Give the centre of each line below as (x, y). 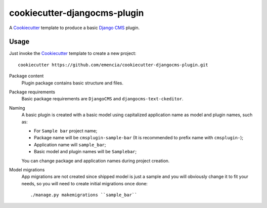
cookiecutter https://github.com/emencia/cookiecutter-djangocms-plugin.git (113, 65)
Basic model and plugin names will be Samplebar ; (85, 152)
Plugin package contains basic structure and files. (72, 83)
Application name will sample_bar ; (70, 145)
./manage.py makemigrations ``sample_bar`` (84, 195)
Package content (26, 76)
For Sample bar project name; (66, 130)
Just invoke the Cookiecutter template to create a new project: (73, 53)
